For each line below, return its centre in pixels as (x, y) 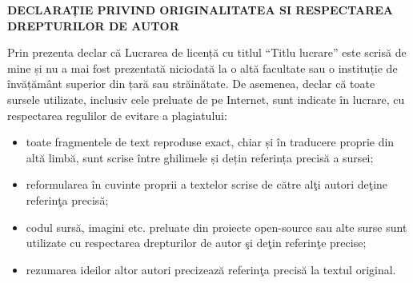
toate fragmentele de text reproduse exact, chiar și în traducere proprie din (210, 142)
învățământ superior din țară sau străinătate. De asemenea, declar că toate (191, 84)
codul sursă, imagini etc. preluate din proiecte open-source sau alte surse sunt (217, 227)
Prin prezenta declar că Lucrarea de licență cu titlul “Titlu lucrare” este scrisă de (207, 52)
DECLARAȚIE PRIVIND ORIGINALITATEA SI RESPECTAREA (200, 10)
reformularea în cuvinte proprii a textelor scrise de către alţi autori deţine (207, 184)
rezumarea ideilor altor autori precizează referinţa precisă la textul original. (211, 269)
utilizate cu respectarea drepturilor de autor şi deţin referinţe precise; (196, 243)
